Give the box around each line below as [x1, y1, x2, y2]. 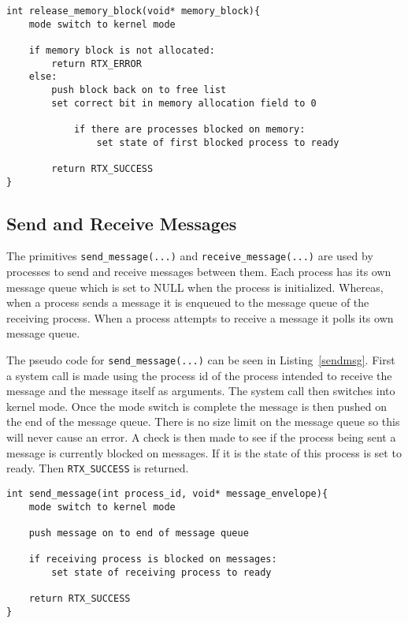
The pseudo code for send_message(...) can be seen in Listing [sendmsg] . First [6, 352, 395, 368]
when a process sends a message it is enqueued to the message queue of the [6, 294, 369, 311]
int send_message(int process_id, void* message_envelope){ [6, 487, 328, 499]
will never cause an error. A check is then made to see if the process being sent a [6, 429, 396, 446]
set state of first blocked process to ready [96, 136, 339, 148]
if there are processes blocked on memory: [73, 123, 306, 135]
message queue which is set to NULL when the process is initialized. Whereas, [6, 278, 384, 295]
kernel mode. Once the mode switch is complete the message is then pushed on [6, 397, 388, 414]
